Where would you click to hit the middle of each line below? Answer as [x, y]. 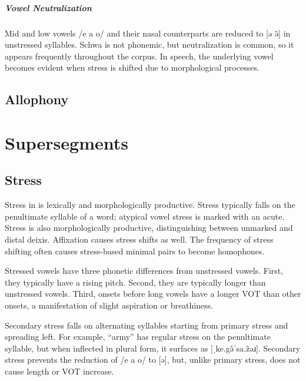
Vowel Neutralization [48, 7]
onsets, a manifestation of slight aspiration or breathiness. [109, 305]
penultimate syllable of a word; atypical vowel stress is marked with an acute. [145, 216]
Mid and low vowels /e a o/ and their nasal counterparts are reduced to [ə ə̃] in [148, 33]
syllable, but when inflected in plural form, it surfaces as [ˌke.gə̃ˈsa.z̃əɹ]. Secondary [153, 348]
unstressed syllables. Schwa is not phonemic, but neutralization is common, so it [149, 44]
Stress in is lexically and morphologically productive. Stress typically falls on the [150, 205]
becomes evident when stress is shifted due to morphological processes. [132, 67]
